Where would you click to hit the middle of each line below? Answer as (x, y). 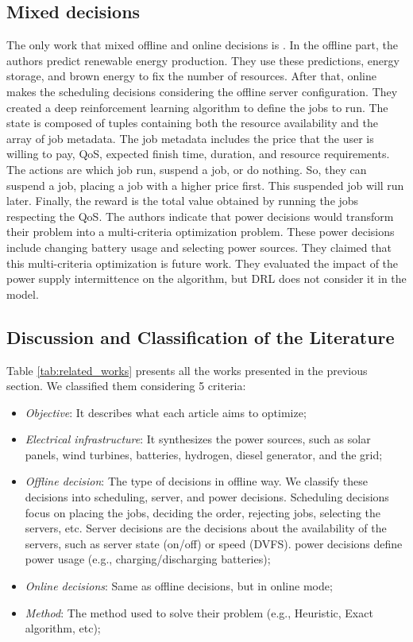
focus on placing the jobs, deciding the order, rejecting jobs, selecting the (203, 512)
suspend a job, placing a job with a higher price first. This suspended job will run (205, 185)
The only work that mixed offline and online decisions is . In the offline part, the (203, 45)
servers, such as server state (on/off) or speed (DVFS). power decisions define (214, 543)
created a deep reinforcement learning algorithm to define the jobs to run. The (197, 107)
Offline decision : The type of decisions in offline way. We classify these (196, 481)
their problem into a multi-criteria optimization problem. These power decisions (201, 232)
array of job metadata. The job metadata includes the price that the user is (190, 138)
